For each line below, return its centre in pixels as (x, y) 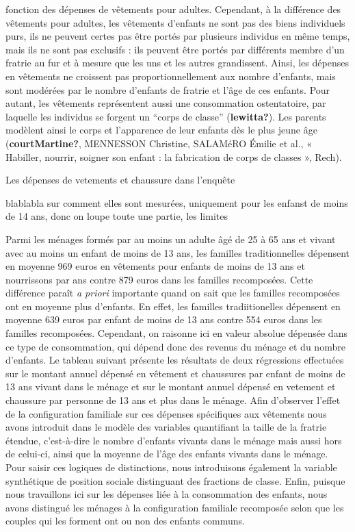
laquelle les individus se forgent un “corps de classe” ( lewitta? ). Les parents (166, 116)
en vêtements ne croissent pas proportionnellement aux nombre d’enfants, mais (171, 76)
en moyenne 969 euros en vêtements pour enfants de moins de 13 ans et (155, 266)
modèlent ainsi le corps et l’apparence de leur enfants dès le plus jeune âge (161, 130)
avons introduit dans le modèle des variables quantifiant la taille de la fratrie (166, 427)
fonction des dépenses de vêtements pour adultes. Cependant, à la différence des (173, 9)
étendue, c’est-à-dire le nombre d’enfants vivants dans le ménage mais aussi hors (174, 440)
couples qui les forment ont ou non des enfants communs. (126, 521)
